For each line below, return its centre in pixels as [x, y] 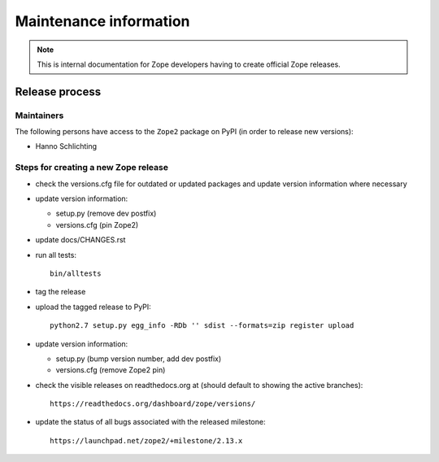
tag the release [61, 292]
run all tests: [56, 255]
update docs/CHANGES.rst [80, 240]
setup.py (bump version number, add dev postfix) [139, 359]
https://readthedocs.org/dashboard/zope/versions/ [153, 404]
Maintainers [39, 115]
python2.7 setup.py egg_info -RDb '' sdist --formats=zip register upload [202, 326]
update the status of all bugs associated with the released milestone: [150, 422]
